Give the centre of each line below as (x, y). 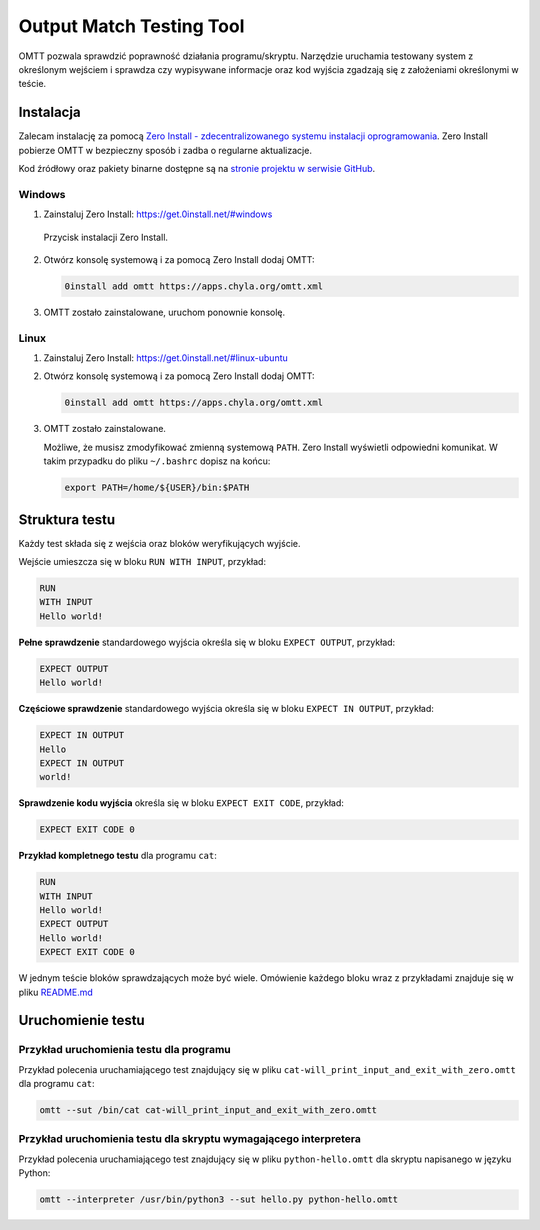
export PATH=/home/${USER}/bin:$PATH (157, 488)
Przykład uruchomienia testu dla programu (125, 1050)
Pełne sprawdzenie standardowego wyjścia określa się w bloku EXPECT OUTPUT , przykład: (207, 642)
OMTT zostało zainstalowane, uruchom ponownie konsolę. (164, 312)
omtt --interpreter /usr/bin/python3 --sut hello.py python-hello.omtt (219, 1199)
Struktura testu (66, 519)
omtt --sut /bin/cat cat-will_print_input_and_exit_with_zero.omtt (208, 1110)
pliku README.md (56, 992)
